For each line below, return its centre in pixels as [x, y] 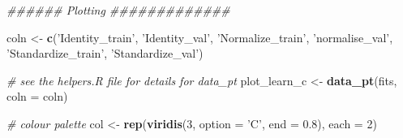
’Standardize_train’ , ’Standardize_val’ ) [105, 53]
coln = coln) [37, 96]
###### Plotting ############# [118, 10]
